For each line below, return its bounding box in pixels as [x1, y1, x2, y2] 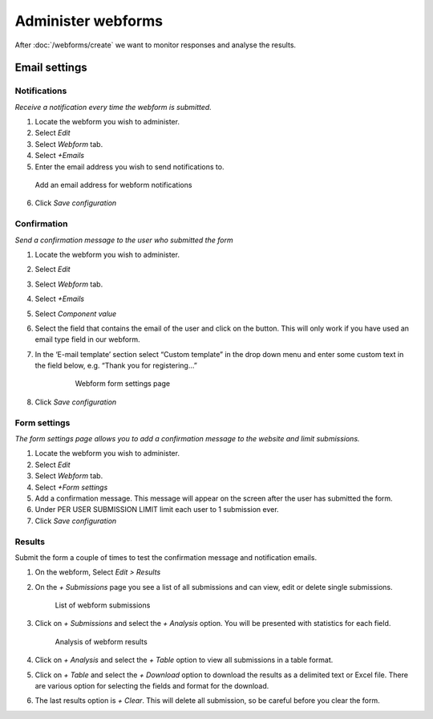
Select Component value [34, 309, 117, 319]
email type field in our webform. [34, 335, 140, 344]
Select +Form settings [34, 482, 108, 492]
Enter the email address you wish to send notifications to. [34, 161, 225, 172]
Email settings [14, 61, 87, 75]
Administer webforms [14, 12, 164, 30]
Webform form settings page [75, 379, 171, 388]
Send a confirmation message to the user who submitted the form [14, 235, 233, 245]
